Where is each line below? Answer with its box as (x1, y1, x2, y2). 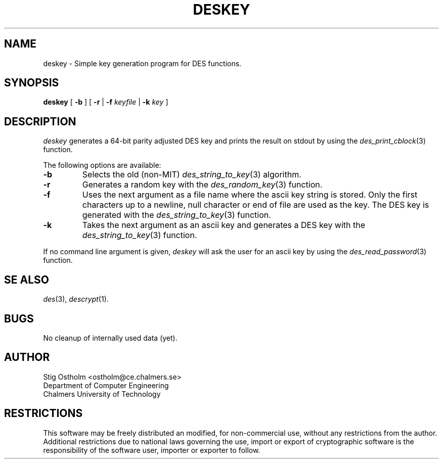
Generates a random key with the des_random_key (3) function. (82, 179, 323, 190)
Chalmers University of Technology (43, 389, 161, 398)
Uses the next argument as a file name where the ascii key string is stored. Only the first (82, 190, 418, 200)
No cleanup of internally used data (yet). (43, 333, 178, 342)
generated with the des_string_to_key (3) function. (82, 210, 271, 220)
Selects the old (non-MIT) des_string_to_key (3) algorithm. (82, 169, 301, 180)
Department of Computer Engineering (43, 381, 169, 390)
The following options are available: (43, 161, 161, 170)
